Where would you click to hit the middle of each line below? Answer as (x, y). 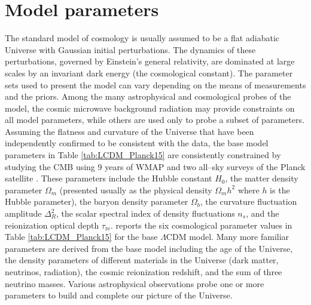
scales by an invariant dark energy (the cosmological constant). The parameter (149, 73)
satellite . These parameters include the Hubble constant (109, 178)
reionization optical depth (52, 225)
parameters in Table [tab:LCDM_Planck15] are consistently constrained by (143, 155)
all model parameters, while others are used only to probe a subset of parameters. (155, 120)
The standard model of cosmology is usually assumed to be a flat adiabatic (142, 38)
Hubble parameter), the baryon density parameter (97, 201)
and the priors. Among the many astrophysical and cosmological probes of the (148, 96)
